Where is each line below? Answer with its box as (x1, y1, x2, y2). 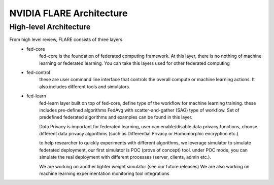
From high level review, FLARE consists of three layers (9, 36, 123, 43)
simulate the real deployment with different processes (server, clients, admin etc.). (39, 154, 212, 160)
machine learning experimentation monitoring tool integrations (39, 170, 169, 177)
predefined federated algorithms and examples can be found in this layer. (39, 114, 193, 120)
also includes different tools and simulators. (39, 84, 130, 90)
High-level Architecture (9, 22, 91, 31)
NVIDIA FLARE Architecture (9, 8, 128, 19)
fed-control (26, 69, 51, 76)
